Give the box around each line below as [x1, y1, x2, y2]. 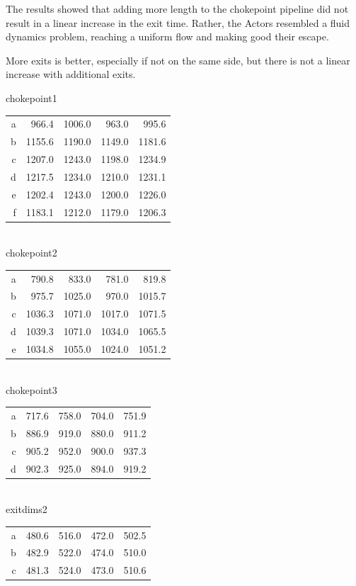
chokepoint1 [6, 90, 57, 105]
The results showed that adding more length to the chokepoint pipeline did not [6, 1, 349, 16]
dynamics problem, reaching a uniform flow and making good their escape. [6, 29, 329, 44]
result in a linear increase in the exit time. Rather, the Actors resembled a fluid [6, 15, 350, 30]
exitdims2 [6, 502, 47, 517]
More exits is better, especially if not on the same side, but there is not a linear [6, 52, 350, 67]
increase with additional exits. [6, 67, 136, 81]
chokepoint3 [6, 382, 57, 397]
